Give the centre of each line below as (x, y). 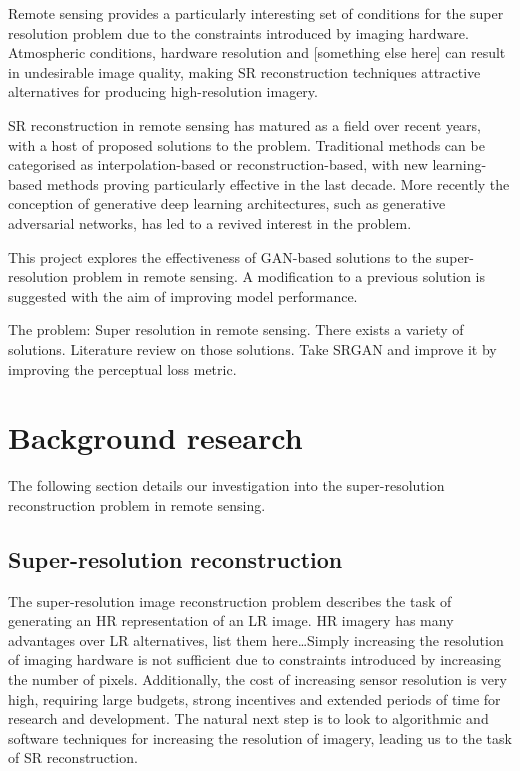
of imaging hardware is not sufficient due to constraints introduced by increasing (254, 659)
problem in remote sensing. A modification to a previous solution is (279, 276)
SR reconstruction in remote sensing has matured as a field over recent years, (244, 124)
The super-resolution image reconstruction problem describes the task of (230, 600)
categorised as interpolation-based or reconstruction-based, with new (218, 164)
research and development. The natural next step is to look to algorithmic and (248, 718)
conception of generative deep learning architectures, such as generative (227, 203)
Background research (155, 437)
